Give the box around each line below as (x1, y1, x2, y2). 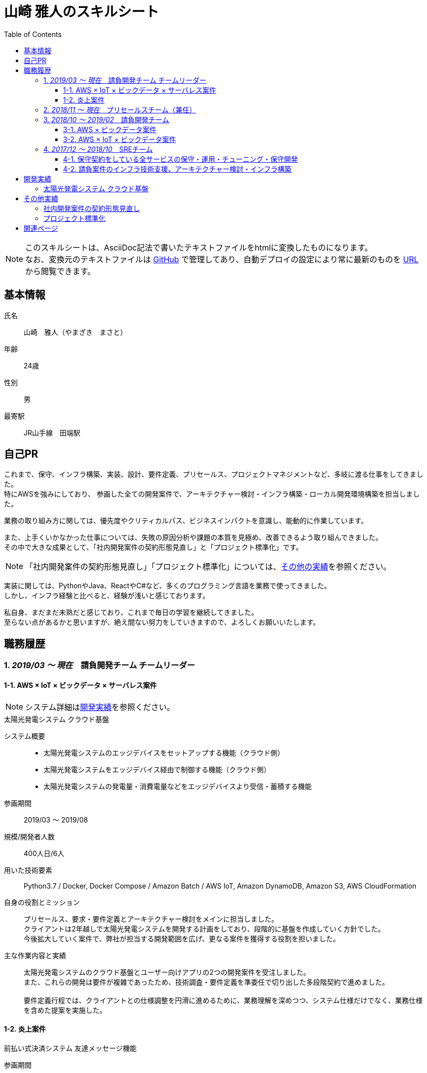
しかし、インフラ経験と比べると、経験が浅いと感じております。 (4, 591, 210, 600)
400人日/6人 (24, 849, 65, 858)
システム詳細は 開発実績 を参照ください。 (25, 702, 175, 712)
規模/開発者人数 (4, 832, 55, 841)
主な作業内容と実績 (4, 951, 66, 960)
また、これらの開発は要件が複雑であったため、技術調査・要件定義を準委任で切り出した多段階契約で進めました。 (24, 977, 389, 986)
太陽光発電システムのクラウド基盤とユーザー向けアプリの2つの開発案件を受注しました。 (24, 967, 310, 976)
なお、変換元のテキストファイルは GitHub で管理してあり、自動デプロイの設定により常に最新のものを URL (25, 254, 419, 264)
